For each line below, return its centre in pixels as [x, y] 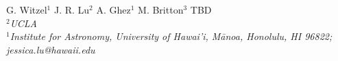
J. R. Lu [72, 9]
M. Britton [161, 9]
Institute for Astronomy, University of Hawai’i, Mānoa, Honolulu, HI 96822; [171, 36]
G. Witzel [27, 9]
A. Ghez [113, 9]
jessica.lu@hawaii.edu [51, 49]
